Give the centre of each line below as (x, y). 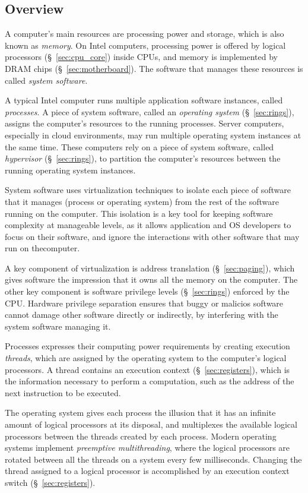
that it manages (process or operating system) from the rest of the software (142, 201)
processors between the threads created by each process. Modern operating (141, 436)
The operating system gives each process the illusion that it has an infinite (140, 413)
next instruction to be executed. (63, 392)
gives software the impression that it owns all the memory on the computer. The (151, 279)
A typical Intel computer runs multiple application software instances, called (144, 100)
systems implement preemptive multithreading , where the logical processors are (147, 448)
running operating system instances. (70, 170)
